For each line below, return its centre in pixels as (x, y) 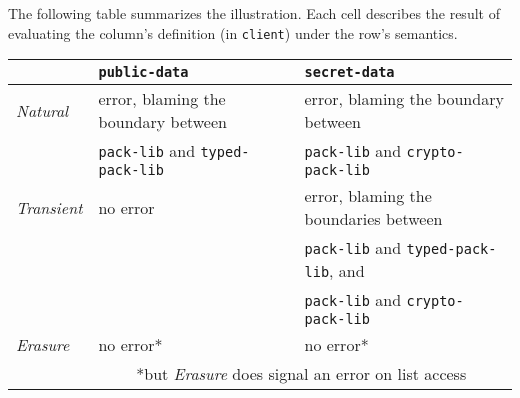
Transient (49, 207)
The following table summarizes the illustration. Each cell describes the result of (254, 13)
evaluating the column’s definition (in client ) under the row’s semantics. (233, 32)
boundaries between (373, 219)
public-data (143, 72)
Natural (42, 110)
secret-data (349, 72)
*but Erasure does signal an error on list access (301, 374)
